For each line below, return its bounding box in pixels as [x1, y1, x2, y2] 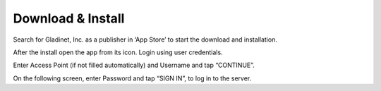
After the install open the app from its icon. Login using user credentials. [13, 48, 223, 56]
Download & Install [13, 11, 125, 26]
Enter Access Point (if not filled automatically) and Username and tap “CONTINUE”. [13, 61, 255, 70]
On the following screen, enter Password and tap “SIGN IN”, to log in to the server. [13, 74, 252, 83]
